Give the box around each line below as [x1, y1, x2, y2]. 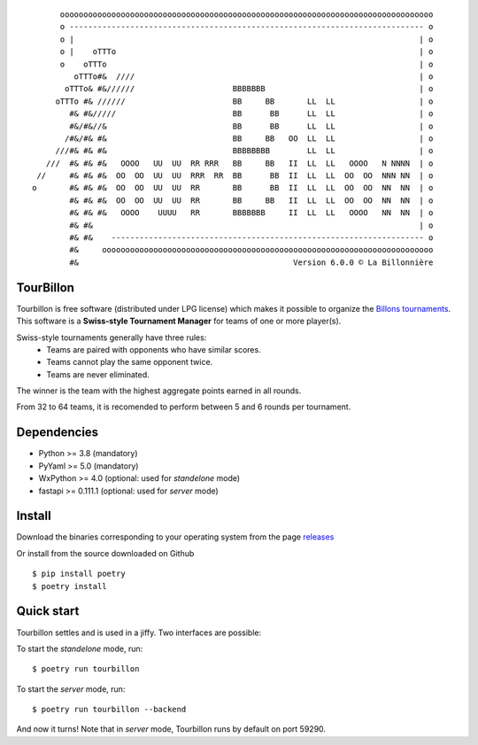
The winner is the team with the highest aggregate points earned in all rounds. [16, 385, 302, 396]
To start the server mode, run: [16, 683, 126, 695]
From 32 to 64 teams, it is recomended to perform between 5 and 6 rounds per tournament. [16, 401, 351, 412]
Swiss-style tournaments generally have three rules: [16, 332, 207, 343]
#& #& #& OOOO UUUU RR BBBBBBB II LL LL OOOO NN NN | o [69, 208, 434, 218]
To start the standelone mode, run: [16, 643, 143, 654]
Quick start [16, 603, 80, 619]
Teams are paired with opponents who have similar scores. [46, 344, 261, 354]
